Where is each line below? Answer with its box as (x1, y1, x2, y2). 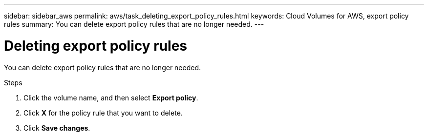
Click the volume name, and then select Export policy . (23, 93, 198, 102)
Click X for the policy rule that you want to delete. (23, 108, 183, 117)
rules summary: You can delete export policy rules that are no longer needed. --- (4, 20, 264, 28)
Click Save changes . (23, 123, 90, 132)
